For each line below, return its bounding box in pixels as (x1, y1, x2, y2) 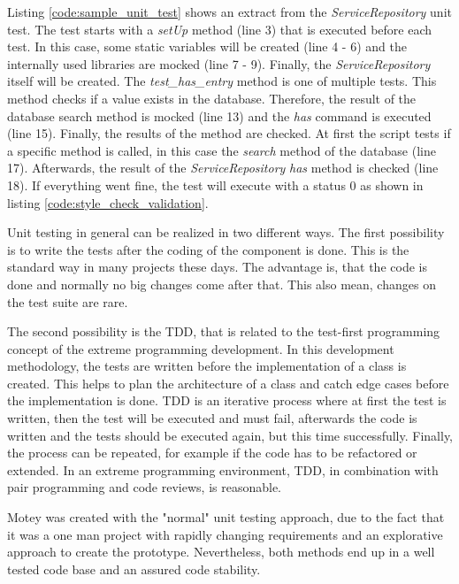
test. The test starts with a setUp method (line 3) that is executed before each (7, 19, 432, 38)
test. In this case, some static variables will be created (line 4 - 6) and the (7, 37, 407, 56)
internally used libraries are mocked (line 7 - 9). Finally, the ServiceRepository (7, 54, 431, 73)
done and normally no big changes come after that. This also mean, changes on (7, 274, 436, 293)
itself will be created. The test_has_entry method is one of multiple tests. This (7, 72, 437, 90)
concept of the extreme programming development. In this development (7, 339, 394, 357)
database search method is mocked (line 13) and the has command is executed (7, 106, 432, 125)
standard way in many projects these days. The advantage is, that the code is (7, 257, 427, 276)
